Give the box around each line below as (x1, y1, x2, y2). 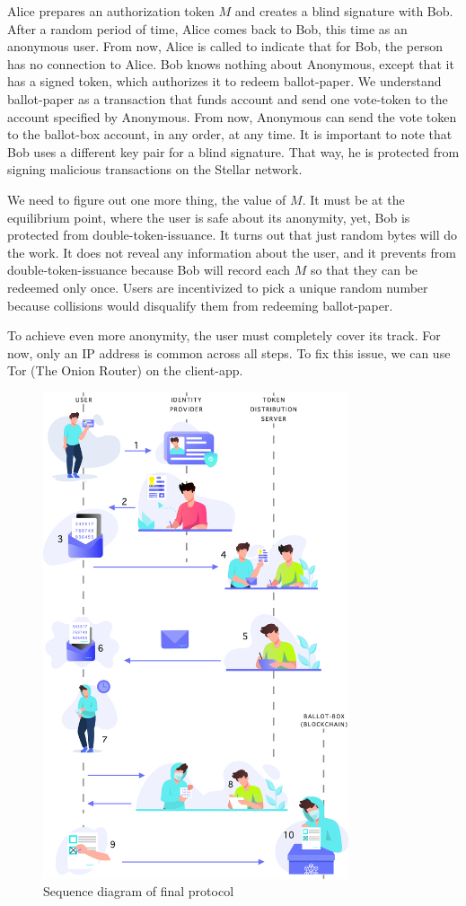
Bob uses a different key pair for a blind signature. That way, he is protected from (7, 142, 460, 161)
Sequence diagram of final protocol (43, 882, 234, 901)
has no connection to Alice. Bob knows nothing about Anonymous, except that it (7, 54, 454, 73)
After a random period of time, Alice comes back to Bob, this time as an (7, 19, 408, 38)
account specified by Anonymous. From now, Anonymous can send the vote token (7, 107, 457, 126)
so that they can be (311, 260, 418, 279)
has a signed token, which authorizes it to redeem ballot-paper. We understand (7, 72, 442, 91)
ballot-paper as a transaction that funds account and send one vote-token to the (7, 89, 448, 108)
